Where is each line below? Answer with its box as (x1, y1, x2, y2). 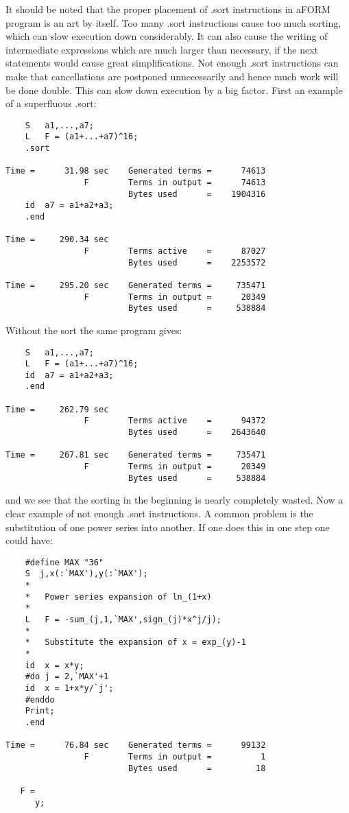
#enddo (25, 694, 55, 705)
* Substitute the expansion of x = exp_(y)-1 (25, 637, 246, 648)
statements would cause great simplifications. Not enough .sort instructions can (5, 56, 339, 70)
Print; (25, 706, 55, 716)
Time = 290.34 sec (5, 235, 109, 245)
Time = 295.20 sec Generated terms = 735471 (5, 280, 266, 290)
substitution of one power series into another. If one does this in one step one (5, 519, 330, 534)
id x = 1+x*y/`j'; (25, 683, 114, 693)
